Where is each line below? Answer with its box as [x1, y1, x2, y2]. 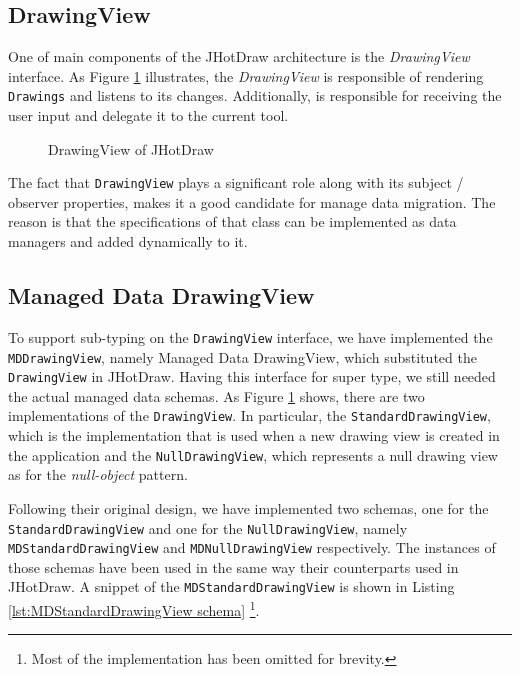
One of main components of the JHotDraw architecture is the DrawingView [8, 46, 470, 67]
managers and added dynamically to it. [8, 231, 248, 252]
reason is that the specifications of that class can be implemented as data [8, 211, 457, 232]
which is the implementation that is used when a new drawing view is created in [8, 425, 500, 446]
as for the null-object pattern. [8, 464, 188, 485]
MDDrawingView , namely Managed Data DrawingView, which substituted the [8, 346, 477, 367]
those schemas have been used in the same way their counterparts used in [8, 556, 459, 577]
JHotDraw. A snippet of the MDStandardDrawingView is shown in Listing [8, 576, 455, 597]
